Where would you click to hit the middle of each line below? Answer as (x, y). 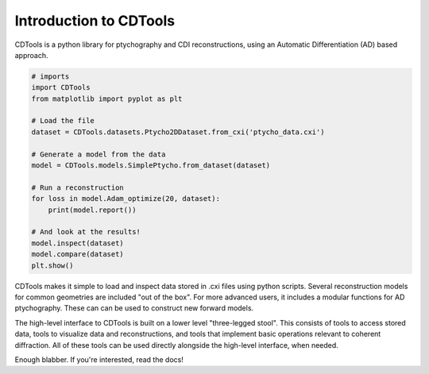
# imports (50, 76)
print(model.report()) (92, 210)
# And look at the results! (86, 232)
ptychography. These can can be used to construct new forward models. (134, 308)
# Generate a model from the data (99, 154)
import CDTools (61, 88)
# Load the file (63, 121)
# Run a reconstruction (78, 187)
